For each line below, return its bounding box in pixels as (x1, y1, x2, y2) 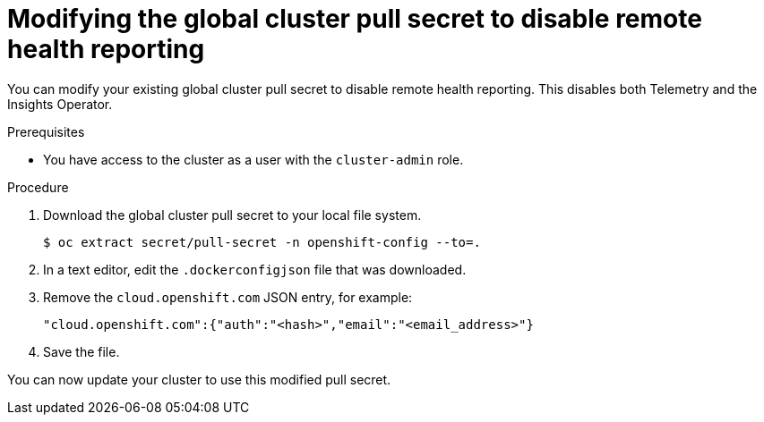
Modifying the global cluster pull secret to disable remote (7, 4, 702, 34)
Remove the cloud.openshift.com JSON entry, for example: (43, 289, 413, 305)
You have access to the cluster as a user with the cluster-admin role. (43, 151, 464, 167)
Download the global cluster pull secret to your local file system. (43, 207, 422, 223)
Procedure (7, 179, 69, 195)
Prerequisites (7, 123, 85, 139)
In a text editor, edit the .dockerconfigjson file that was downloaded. (43, 261, 467, 277)
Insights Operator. (7, 96, 113, 112)
